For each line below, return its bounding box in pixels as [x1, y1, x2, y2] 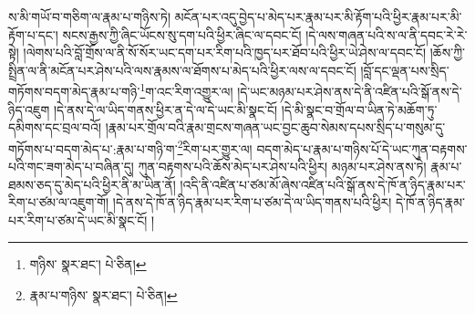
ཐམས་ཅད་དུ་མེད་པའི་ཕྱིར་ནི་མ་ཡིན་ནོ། [8, 174, 176, 194]
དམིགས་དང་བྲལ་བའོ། [8, 118, 102, 137]
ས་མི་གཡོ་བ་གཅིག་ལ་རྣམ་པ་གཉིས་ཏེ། [8, 7, 171, 26]
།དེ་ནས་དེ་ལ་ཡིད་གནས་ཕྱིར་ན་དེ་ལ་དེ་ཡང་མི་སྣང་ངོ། [53, 99, 278, 119]
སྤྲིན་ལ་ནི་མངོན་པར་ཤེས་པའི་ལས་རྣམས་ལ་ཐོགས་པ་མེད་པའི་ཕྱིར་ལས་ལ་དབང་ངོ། [8, 60, 356, 79]
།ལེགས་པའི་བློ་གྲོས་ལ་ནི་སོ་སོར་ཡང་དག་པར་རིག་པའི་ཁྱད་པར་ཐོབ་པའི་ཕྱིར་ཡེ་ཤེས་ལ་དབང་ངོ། [23, 43, 427, 62]
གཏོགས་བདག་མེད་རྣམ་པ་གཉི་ [8, 82, 140, 101]
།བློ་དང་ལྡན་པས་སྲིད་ [360, 60, 449, 79]
